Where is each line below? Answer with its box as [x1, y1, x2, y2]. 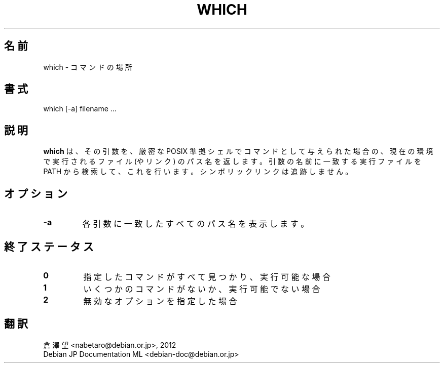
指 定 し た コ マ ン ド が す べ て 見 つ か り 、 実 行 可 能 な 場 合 [83, 271, 331, 282]
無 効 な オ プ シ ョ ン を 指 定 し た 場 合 [83, 296, 237, 306]
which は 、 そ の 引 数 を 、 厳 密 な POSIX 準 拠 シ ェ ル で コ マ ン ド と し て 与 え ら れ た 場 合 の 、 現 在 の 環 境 [43, 147, 433, 156]
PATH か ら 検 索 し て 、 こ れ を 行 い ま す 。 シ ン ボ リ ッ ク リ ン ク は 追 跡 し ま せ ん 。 [43, 167, 353, 176]
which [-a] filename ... [43, 104, 117, 113]
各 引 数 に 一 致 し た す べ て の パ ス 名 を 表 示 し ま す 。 [82, 219, 309, 229]
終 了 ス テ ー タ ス [4, 240, 94, 253]
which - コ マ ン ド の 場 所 [43, 62, 132, 71]
